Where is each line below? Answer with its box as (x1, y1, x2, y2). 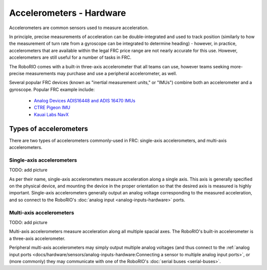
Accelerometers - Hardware (9, 7, 126, 18)
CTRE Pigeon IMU (34, 104, 71, 111)
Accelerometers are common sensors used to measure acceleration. (9, 25, 149, 31)
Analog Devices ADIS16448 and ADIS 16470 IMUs (34, 98, 135, 104)
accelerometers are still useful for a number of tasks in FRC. (9, 54, 132, 60)
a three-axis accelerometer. (9, 235, 66, 241)
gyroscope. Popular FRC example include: (9, 87, 95, 92)
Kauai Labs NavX (34, 111, 69, 117)
